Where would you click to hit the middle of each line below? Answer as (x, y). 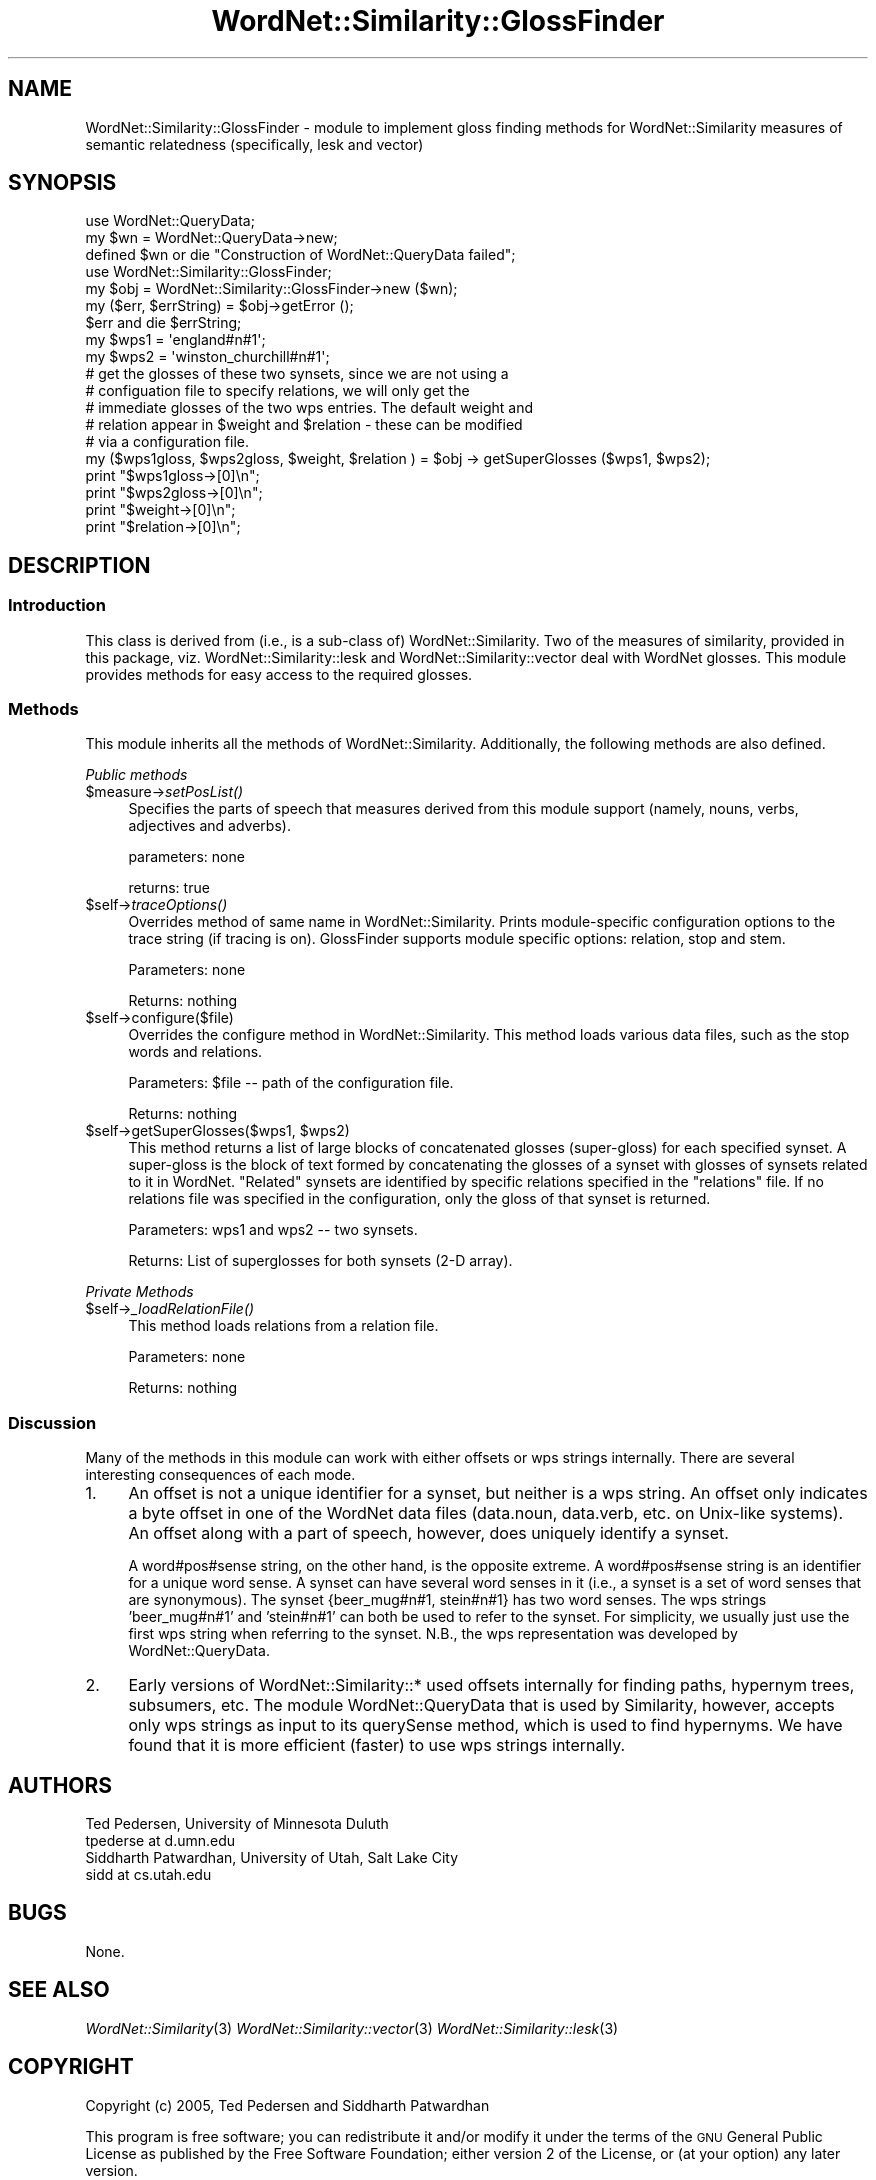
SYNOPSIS (62, 183)
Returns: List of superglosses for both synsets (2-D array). (320, 1261)
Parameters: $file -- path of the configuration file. (291, 1083)
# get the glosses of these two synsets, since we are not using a (297, 374)
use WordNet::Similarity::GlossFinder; (208, 272)
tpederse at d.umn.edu (160, 1840)
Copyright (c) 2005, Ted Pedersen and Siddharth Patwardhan (287, 2105)
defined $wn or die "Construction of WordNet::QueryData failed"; (300, 255)
